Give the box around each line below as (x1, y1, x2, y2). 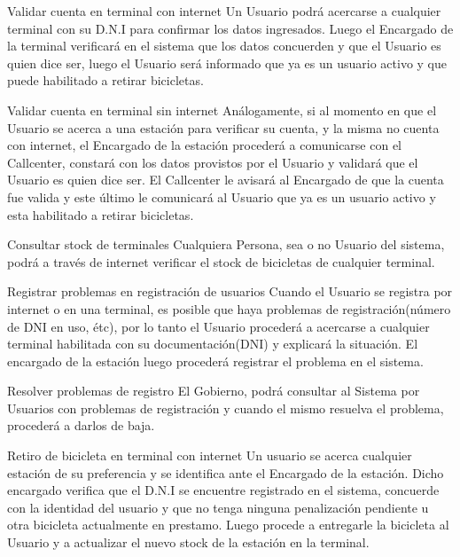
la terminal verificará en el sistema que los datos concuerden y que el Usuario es (7, 36, 441, 55)
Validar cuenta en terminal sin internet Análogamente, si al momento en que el (7, 100, 437, 119)
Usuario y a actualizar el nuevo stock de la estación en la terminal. (7, 533, 370, 552)
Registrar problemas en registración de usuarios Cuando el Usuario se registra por (7, 282, 453, 301)
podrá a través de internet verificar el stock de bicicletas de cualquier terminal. (7, 252, 435, 271)
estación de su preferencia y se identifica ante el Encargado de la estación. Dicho (7, 463, 444, 482)
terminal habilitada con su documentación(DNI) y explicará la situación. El (7, 334, 418, 353)
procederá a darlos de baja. (7, 416, 155, 435)
